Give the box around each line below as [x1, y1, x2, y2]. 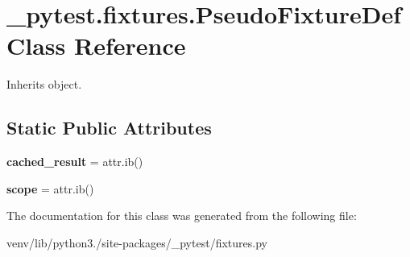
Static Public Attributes [6, 115, 212, 140]
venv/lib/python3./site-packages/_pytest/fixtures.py [6, 234, 267, 251]
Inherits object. [6, 76, 82, 93]
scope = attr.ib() [6, 180, 94, 197]
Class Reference [6, 29, 186, 62]
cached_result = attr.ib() [6, 153, 143, 170]
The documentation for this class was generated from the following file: [6, 207, 357, 224]
